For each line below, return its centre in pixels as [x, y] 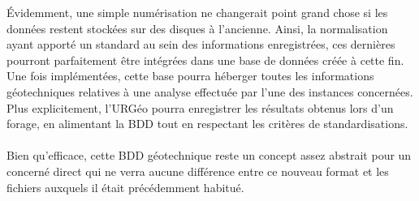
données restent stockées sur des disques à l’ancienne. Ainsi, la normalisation [197, 28]
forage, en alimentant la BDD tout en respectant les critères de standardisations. [207, 124]
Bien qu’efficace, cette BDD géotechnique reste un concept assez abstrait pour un [209, 155]
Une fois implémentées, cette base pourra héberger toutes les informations [190, 76]
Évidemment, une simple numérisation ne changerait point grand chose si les [197, 12]
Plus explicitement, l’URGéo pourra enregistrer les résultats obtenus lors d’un [200, 107]
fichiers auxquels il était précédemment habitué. [125, 187]
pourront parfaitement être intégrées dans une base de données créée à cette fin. [205, 60]
